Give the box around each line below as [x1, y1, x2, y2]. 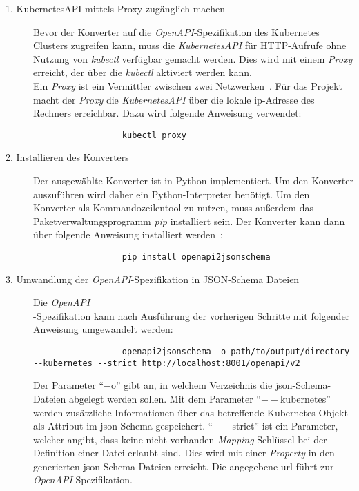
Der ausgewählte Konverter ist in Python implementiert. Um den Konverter [33, 173, 353, 187]
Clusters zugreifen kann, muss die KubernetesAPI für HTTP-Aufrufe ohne [33, 38, 347, 52]
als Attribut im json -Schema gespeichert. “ [33, 418, 213, 433]
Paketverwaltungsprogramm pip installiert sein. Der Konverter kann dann [33, 213, 345, 228]
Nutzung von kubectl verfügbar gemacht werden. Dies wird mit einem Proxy [33, 51, 353, 66]
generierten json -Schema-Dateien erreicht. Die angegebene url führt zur [33, 459, 334, 473]
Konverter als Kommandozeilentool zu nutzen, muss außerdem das [33, 200, 313, 215]
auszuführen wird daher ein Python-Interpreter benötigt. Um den [33, 186, 310, 201]
